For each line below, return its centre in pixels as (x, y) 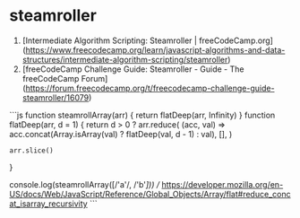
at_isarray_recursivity (48, 204)
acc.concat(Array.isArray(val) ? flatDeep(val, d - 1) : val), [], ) (121, 134)
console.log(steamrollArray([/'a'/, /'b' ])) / (85, 184)
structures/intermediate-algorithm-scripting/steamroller (125, 59)
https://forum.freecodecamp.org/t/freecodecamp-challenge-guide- (150, 88)
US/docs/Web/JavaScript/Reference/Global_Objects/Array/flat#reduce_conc (150, 194)
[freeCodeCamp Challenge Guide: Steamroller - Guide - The (133, 69)
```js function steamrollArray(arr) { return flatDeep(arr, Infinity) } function (142, 115)
